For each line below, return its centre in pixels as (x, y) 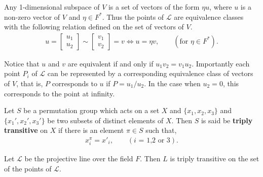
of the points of (28, 168)
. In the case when (172, 83)
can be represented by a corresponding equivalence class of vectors (150, 73)
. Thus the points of (133, 16)
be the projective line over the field (79, 158)
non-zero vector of (32, 16)
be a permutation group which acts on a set (91, 110)
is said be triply (227, 120)
